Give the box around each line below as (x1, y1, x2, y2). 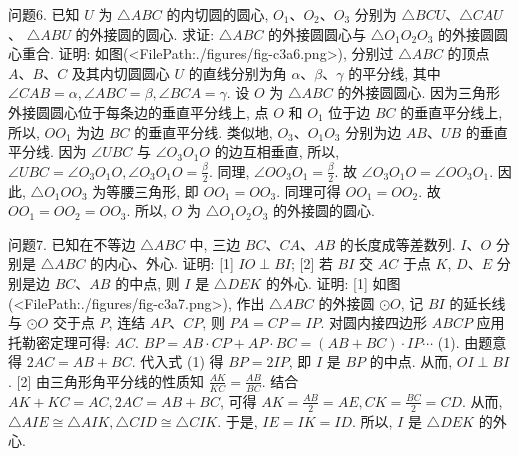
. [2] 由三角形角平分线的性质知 (8, 370, 204, 391)
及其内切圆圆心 (71, 62, 170, 83)
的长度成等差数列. (339, 233, 456, 254)
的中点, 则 (115, 272, 180, 293)
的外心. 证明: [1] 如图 (265, 272, 401, 293)
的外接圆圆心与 (268, 23, 367, 44)
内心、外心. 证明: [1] (104, 253, 234, 274)
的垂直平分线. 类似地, (134, 121, 273, 142)
